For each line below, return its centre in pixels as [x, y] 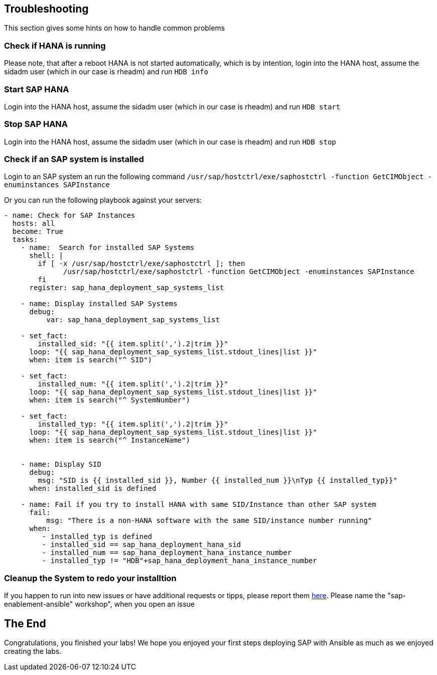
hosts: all [34, 224]
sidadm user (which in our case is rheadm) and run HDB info [106, 72]
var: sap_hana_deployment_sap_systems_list [133, 320]
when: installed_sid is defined [93, 489]
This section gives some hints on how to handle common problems [115, 28]
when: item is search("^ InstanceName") [110, 440]
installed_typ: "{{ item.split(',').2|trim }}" [133, 424]
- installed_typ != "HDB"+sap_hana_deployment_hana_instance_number [179, 561]
